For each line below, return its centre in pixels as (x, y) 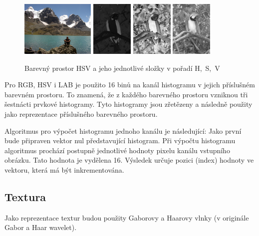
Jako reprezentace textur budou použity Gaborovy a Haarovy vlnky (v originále (127, 217)
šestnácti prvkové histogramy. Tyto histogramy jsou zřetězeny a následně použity (129, 104)
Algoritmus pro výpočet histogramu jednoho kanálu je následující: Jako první (123, 130)
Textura (25, 196)
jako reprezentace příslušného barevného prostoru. (81, 114)
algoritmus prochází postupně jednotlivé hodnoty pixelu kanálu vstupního (117, 150)
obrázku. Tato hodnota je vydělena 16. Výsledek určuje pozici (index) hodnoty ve (129, 160)
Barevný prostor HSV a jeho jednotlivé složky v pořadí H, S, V (122, 68)
